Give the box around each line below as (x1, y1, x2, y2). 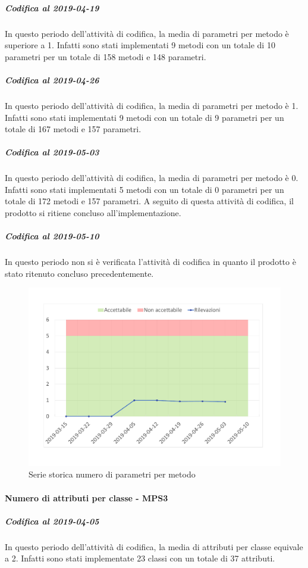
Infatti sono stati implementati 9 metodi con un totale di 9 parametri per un (5, 111, 284, 123)
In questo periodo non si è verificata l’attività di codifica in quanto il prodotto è (5, 255, 296, 268)
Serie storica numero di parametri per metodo (29, 468, 196, 480)
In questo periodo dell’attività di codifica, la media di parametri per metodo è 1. (5, 99, 298, 111)
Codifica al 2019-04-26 (5, 73, 99, 86)
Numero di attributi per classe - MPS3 (5, 491, 168, 504)
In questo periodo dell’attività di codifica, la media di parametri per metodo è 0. (5, 171, 298, 184)
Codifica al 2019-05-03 (5, 146, 99, 158)
